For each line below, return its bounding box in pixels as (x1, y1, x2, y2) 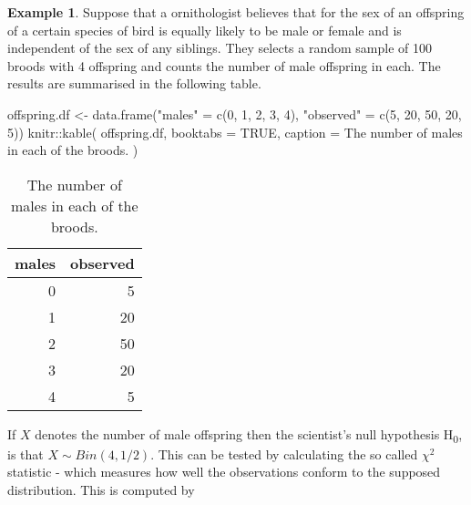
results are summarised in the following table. (7, 74, 261, 93)
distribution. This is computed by (7, 480, 195, 500)
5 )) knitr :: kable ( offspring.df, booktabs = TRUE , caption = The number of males (7, 122, 463, 141)
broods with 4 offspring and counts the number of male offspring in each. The (7, 56, 441, 75)
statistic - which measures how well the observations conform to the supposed (7, 462, 441, 481)
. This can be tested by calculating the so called (150, 444, 418, 463)
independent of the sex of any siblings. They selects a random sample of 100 (7, 38, 432, 57)
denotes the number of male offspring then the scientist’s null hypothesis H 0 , (35, 424, 463, 446)
